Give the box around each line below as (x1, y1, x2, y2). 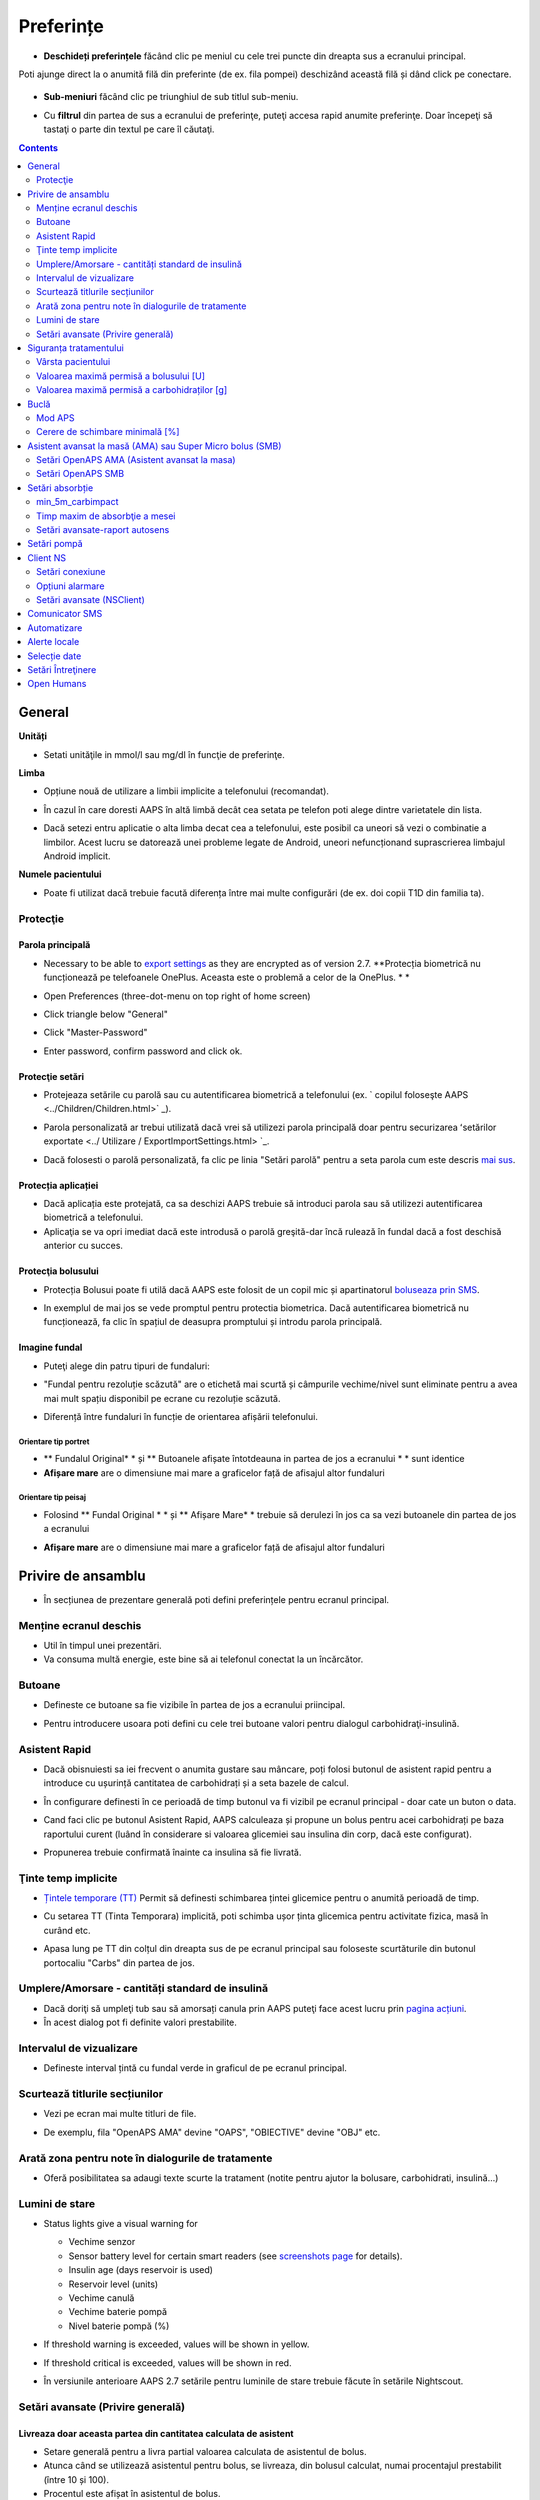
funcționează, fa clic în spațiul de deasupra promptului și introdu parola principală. (43, 1316, 383, 1328)
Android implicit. (43, 850, 111, 862)
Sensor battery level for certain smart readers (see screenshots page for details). (68, 2250, 403, 2262)
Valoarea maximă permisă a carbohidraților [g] (36, 384, 228, 396)
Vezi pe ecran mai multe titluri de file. (43, 2108, 197, 2120)
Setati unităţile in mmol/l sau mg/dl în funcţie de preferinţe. (43, 748, 285, 760)
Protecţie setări (18, 1070, 85, 1082)
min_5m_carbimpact (36, 496, 119, 508)
